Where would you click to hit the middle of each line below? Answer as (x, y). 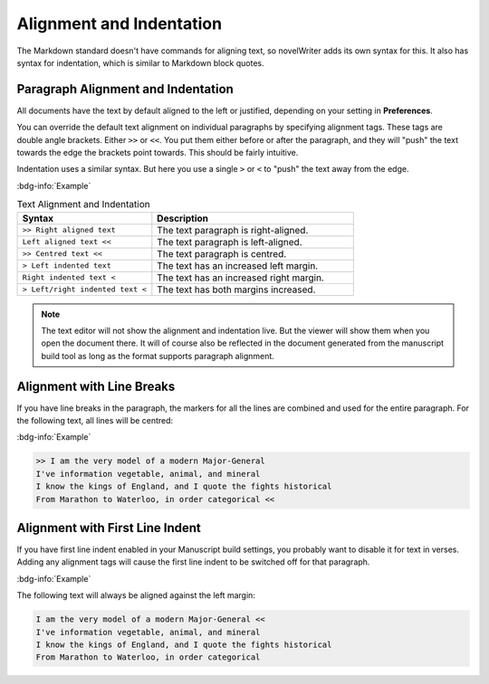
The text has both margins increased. (236, 290)
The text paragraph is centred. (222, 253)
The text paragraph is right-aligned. (233, 230)
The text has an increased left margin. (238, 265)
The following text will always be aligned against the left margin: (136, 595)
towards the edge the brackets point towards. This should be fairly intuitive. (158, 153)
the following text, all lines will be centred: (95, 421)
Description (182, 218)
